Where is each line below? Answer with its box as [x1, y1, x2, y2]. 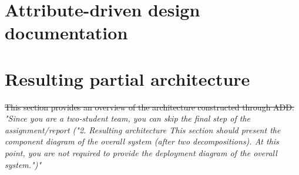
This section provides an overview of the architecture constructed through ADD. [5, 100, 294, 113]
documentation [5, 21, 128, 45]
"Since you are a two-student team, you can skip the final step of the [5, 112, 250, 124]
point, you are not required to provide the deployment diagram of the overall [5, 147, 277, 159]
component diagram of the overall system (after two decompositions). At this [5, 135, 279, 147]
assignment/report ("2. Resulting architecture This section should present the [5, 123, 281, 136]
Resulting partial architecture [5, 66, 250, 90]
